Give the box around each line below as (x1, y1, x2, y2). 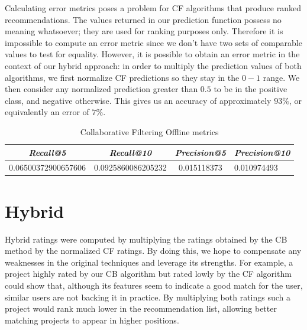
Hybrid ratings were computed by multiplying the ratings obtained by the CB (5, 233, 287, 245)
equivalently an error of (5, 106, 89, 118)
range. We (263, 71, 300, 83)
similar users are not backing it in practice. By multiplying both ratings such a (5, 290, 291, 303)
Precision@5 (174, 146, 226, 158)
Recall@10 (109, 146, 151, 158)
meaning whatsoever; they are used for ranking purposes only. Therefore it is (5, 25, 283, 37)
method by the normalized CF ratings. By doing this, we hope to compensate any (5, 244, 302, 257)
